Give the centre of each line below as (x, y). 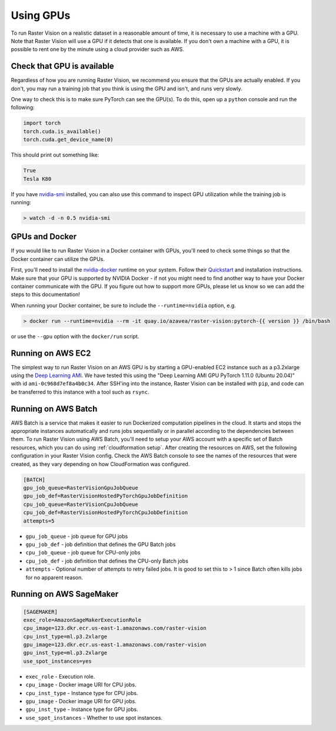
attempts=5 (39, 521)
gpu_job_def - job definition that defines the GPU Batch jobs (101, 544)
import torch (42, 123)
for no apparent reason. (54, 577)
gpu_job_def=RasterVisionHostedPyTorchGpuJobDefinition (106, 496)
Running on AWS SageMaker (65, 594)
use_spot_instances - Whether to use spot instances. (94, 717)
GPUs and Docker (44, 236)
